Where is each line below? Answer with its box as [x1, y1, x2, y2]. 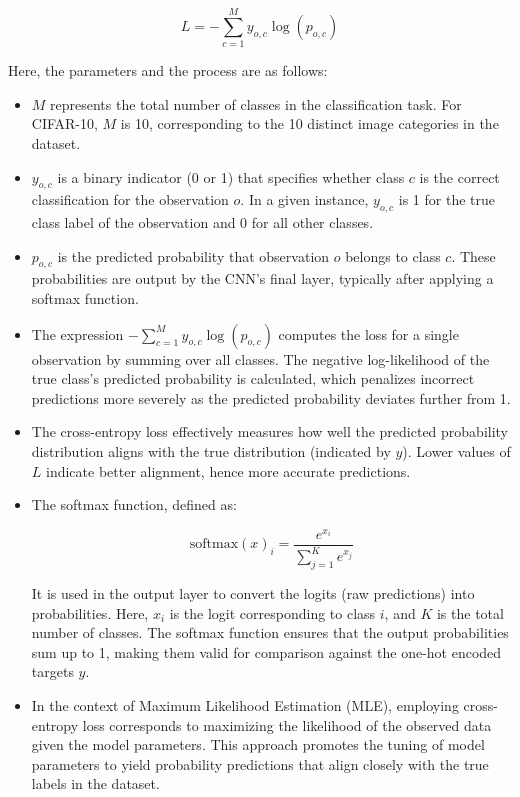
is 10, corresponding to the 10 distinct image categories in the [120, 113, 499, 134]
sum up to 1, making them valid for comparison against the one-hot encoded [31, 641, 502, 662]
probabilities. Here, [31, 602, 149, 623]
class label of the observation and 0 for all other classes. [31, 212, 374, 233]
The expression [31, 323, 124, 344]
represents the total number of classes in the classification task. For [50, 93, 462, 114]
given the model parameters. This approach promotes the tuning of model [31, 734, 485, 755]
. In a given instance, [240, 189, 369, 210]
